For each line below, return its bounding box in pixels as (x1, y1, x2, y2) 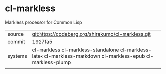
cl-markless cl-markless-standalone (32, 46, 119, 53)
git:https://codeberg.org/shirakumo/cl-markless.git (32, 30, 151, 37)
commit (7, 38, 25, 45)
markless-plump (32, 59, 71, 66)
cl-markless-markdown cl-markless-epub (44, 52, 145, 59)
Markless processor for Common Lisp (5, 19, 82, 25)
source (7, 30, 24, 37)
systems (7, 52, 27, 59)
